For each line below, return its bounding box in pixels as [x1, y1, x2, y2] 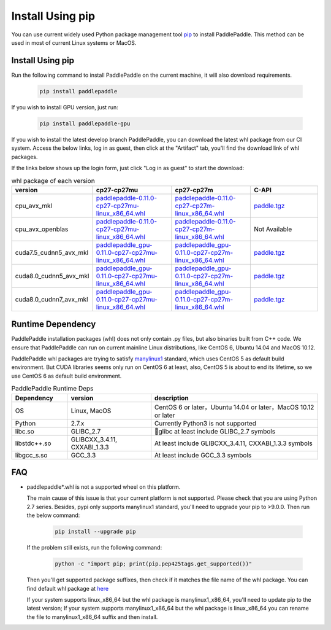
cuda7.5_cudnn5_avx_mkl [15, 248, 89, 257]
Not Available [253, 225, 292, 233]
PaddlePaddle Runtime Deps [11, 384, 94, 393]
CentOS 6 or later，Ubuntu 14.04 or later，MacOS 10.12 [154, 403, 314, 411]
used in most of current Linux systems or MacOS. [11, 39, 137, 46]
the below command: [26, 511, 80, 519]
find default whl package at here [26, 585, 109, 592]
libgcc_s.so [15, 451, 48, 459]
